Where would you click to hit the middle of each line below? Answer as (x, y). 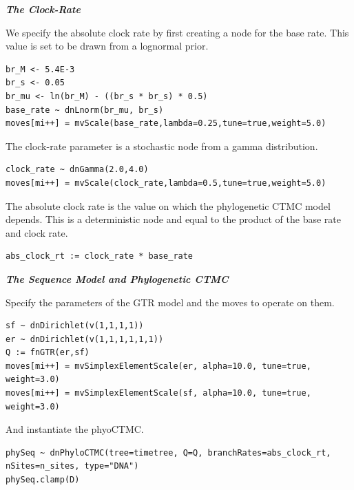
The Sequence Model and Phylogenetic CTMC (117, 278)
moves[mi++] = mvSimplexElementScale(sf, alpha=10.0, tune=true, (158, 393)
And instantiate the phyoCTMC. (75, 429)
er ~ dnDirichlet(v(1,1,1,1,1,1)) (85, 339)
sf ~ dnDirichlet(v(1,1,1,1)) (75, 326)
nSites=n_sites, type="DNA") (72, 466)
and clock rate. (37, 232)
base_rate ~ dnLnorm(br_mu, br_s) (85, 110)
